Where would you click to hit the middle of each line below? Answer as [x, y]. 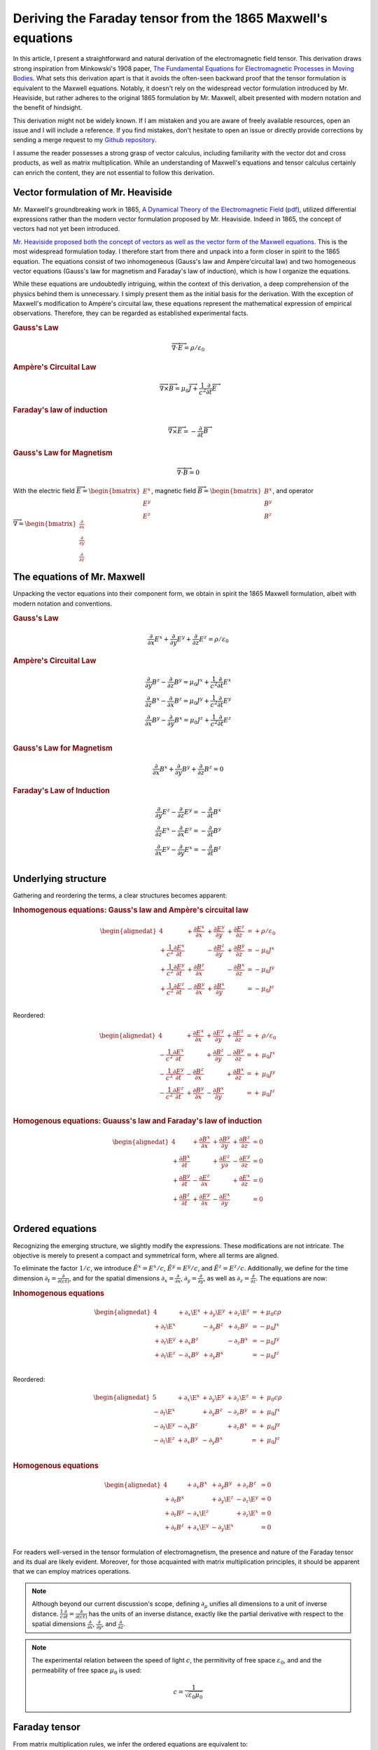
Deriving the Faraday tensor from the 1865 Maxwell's [170, 18]
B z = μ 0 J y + [192, 701]
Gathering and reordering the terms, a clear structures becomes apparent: [120, 895]
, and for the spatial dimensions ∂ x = [121, 1279]
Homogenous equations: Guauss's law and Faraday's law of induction [138, 1121]
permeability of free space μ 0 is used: [87, 1671]
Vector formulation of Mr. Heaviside [93, 192]
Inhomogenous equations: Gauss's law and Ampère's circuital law [131, 910]
